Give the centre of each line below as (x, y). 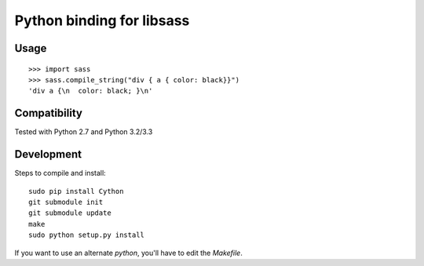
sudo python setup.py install (87, 235)
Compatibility (48, 113)
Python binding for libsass (102, 20)
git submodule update (70, 213)
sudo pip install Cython (76, 191)
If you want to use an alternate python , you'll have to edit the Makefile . (128, 253)
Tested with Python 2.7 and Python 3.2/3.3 (84, 132)
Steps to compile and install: (60, 173)
